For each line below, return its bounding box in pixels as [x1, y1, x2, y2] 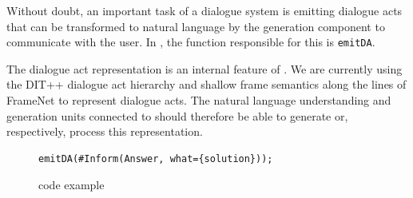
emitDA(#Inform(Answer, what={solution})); [38, 152, 273, 164]
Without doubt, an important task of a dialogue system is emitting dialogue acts [6, 2, 403, 18]
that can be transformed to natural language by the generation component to [6, 18, 385, 34]
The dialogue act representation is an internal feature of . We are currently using [6, 60, 403, 77]
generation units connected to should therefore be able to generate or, [6, 107, 348, 124]
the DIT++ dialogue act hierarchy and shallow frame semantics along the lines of [6, 76, 407, 93]
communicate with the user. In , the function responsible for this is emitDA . [6, 34, 375, 50]
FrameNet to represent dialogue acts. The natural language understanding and [6, 92, 391, 109]
